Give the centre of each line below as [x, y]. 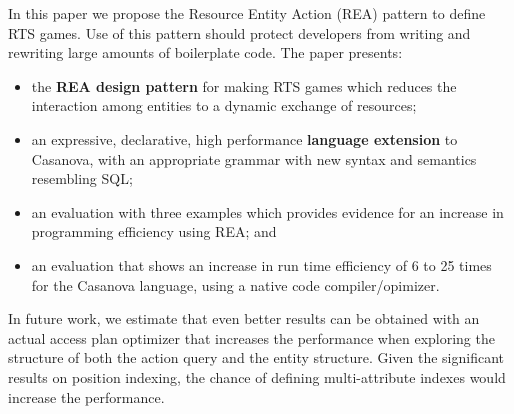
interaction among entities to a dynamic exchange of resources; [224, 105]
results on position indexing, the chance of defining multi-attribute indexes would [257, 376]
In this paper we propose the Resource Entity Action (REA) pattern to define [247, 13]
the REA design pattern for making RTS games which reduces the [244, 85]
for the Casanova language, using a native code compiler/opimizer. [235, 284]
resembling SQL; [82, 178]
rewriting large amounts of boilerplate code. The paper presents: [205, 52]
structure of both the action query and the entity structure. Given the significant [256, 357]
